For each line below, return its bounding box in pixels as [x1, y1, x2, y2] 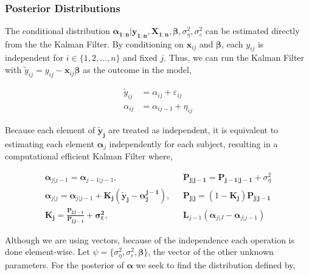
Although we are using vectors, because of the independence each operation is [5, 233, 295, 246]
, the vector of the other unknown [148, 245, 274, 258]
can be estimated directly [205, 24, 300, 37]
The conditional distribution [5, 24, 110, 37]
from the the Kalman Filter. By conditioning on [5, 37, 184, 50]
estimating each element [5, 137, 95, 150]
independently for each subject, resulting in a [109, 137, 278, 150]
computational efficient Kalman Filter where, [5, 149, 173, 162]
